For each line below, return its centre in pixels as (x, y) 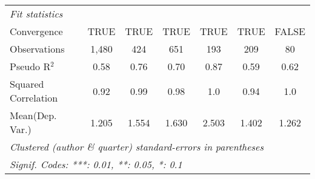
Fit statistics (36, 14)
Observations (37, 49)
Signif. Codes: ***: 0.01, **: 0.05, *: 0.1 (96, 164)
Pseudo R (30, 66)
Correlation (34, 98)
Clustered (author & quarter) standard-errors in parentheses (137, 147)
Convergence (36, 31)
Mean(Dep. (33, 115)
